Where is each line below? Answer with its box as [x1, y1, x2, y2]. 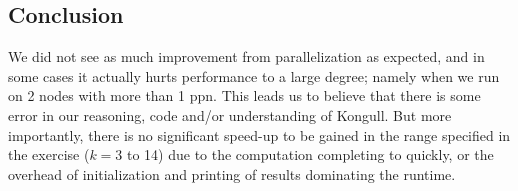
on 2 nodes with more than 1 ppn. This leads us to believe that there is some [8, 85, 481, 106]
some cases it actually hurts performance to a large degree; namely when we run [8, 65, 500, 86]
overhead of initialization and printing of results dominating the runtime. [8, 163, 456, 184]
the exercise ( [8, 144, 90, 165]
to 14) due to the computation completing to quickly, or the [126, 144, 494, 165]
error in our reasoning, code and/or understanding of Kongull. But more [8, 104, 452, 125]
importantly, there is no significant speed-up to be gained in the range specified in [8, 124, 511, 145]
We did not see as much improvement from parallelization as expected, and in [8, 46, 485, 67]
